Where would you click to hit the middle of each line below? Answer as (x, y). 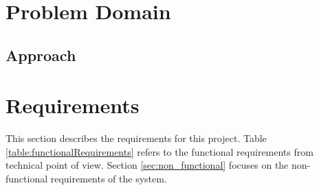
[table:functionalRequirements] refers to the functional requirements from (159, 151)
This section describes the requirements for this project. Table (136, 138)
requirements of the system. (109, 179)
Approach (41, 55)
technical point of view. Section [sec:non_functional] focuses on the (147, 165)
